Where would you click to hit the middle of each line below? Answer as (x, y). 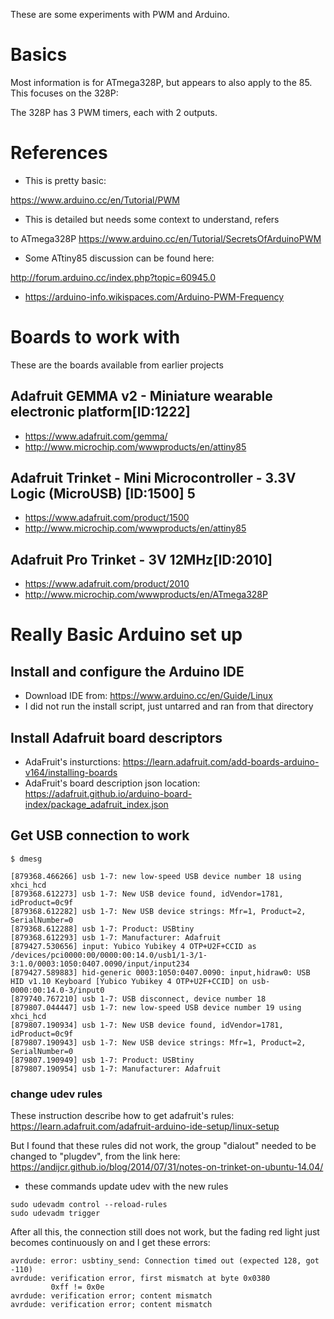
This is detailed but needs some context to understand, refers (152, 219)
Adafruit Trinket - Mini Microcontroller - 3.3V (153, 478)
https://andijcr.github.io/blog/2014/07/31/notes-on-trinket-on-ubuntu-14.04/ (167, 1167)
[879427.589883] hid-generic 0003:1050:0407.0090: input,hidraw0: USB (160, 972)
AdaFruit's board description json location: (112, 783)
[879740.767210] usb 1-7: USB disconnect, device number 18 (138, 999)
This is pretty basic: (65, 180)
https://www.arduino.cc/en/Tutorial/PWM (95, 200)
